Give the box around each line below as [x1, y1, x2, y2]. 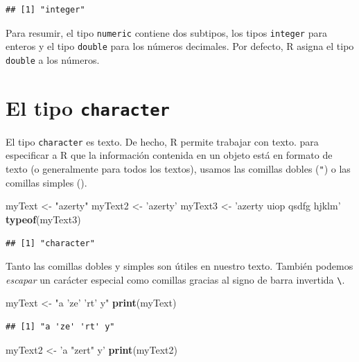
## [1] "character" [6, 238, 95, 248]
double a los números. [6, 52, 100, 67]
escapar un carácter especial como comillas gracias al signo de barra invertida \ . [6, 272, 345, 286]
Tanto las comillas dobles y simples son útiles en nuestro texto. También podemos [6, 259, 353, 273]
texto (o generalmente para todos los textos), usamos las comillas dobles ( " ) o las [6, 162, 351, 176]
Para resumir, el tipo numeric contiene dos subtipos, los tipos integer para [6, 25, 327, 40]
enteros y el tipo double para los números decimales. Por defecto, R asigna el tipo [6, 39, 354, 53]
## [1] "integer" [6, 5, 85, 15]
